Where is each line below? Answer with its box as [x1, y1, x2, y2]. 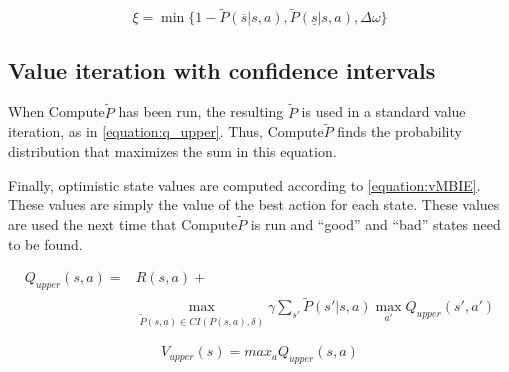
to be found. [8, 233, 83, 254]
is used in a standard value [301, 101, 466, 122]
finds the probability [337, 121, 462, 142]
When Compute [8, 101, 105, 122]
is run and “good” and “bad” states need [250, 214, 501, 235]
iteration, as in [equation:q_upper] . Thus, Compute [8, 121, 324, 142]
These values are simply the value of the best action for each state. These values [8, 194, 500, 215]
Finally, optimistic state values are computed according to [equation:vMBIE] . [8, 174, 481, 195]
